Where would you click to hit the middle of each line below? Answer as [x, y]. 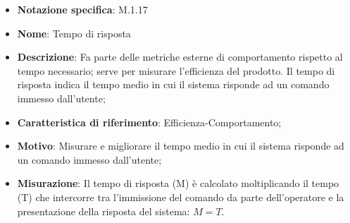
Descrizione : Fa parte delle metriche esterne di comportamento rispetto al [180, 57]
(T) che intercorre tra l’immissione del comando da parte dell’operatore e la [181, 197]
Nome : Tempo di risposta [74, 33]
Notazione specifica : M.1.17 [82, 9]
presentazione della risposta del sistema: [104, 211]
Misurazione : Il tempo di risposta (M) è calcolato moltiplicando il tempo [178, 183]
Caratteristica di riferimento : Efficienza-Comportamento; [149, 122]
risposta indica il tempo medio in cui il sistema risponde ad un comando [173, 84]
